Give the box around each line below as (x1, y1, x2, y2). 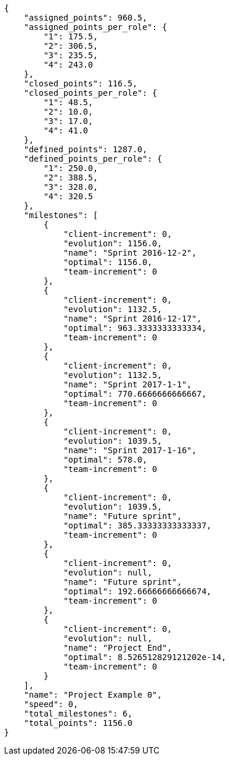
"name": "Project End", (63, 643, 172, 652)
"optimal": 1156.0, (63, 257, 152, 267)
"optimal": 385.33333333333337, (63, 521, 212, 530)
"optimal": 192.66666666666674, (63, 587, 212, 596)
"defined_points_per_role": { (23, 154, 162, 163)
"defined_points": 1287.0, (23, 145, 148, 154)
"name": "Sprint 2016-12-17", (63, 314, 202, 323)
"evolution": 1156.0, (63, 239, 162, 248)
